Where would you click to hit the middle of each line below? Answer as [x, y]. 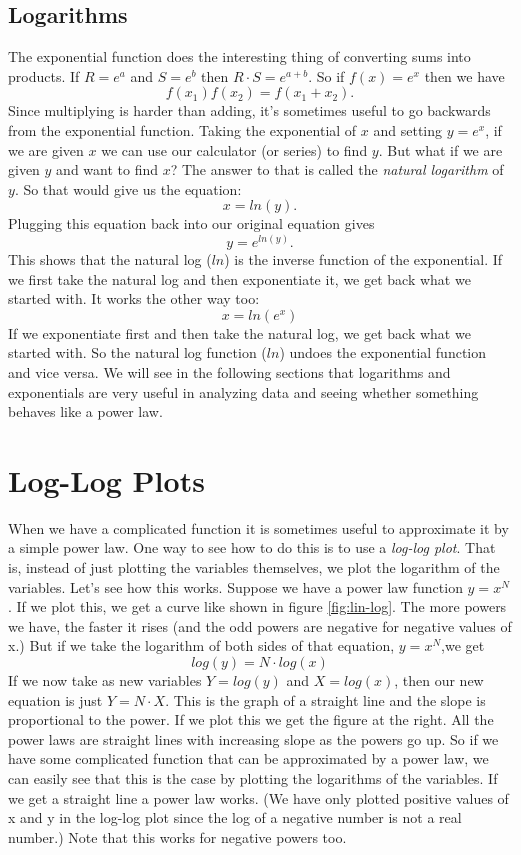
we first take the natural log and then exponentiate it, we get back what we [239, 278]
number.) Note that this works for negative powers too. [177, 836]
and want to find [107, 169]
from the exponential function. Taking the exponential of [182, 129]
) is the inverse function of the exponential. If [363, 258]
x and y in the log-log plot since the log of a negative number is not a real [235, 817]
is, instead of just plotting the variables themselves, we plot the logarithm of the [254, 567]
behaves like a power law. [85, 411]
